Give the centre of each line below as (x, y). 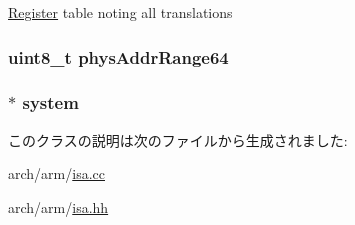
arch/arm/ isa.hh (58, 206)
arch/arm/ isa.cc (56, 173)
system (50, 102)
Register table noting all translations (120, 12)
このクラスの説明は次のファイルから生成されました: (178, 139)
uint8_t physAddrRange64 (118, 56)
